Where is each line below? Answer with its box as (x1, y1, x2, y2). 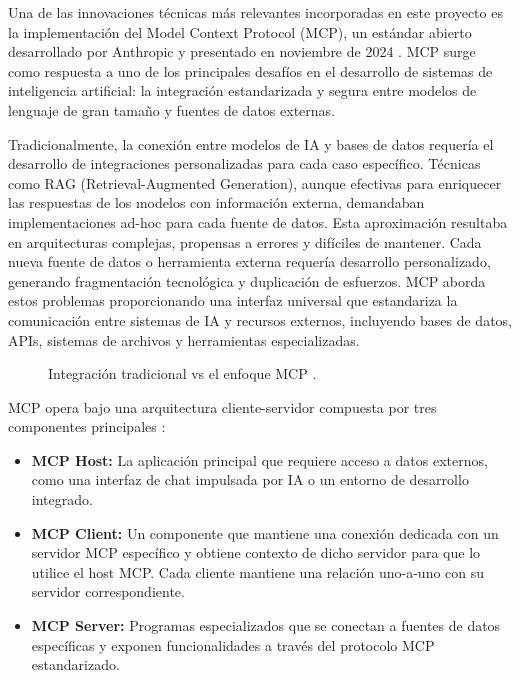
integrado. (31, 489, 93, 510)
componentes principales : (8, 416, 166, 437)
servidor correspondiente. (31, 581, 185, 602)
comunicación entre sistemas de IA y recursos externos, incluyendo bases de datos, (8, 309, 512, 330)
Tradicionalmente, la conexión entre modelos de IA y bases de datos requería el (8, 133, 494, 154)
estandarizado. (31, 654, 120, 675)
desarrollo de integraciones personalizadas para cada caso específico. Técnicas (8, 153, 481, 174)
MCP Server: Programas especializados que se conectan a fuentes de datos (31, 615, 501, 636)
